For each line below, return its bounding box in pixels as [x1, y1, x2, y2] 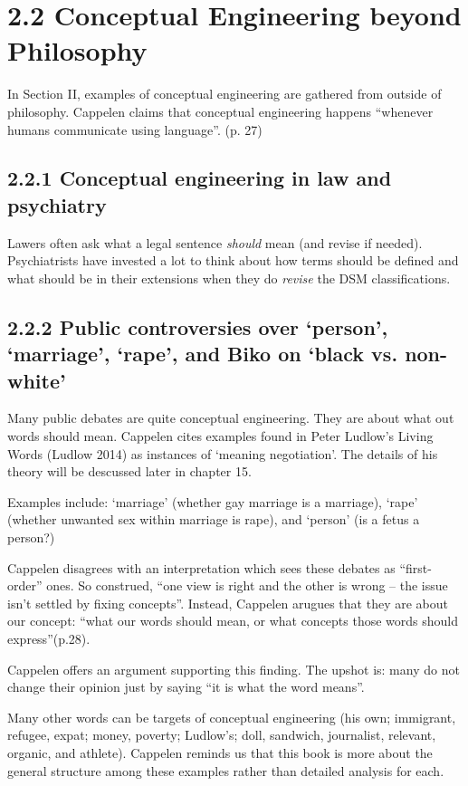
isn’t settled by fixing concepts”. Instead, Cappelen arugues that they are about [7, 593, 448, 612]
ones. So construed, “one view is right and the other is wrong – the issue [46, 576, 448, 595]
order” [7, 576, 43, 595]
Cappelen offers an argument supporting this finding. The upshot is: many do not [7, 659, 460, 678]
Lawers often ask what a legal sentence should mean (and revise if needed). [7, 233, 423, 252]
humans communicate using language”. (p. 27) [7, 120, 263, 139]
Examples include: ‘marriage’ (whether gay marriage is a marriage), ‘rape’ [7, 492, 418, 511]
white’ [7, 366, 66, 394]
